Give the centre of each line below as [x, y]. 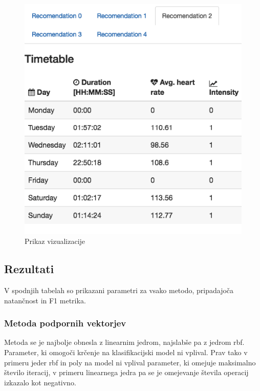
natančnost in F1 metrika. [45, 300]
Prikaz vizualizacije [55, 241]
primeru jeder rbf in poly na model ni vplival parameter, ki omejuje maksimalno [130, 362]
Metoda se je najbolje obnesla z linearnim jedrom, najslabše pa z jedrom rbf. [124, 342]
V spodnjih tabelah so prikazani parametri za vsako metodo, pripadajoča [119, 290]
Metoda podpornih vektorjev [65, 323]
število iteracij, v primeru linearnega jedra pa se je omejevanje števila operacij [126, 372]
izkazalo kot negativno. [40, 382]
